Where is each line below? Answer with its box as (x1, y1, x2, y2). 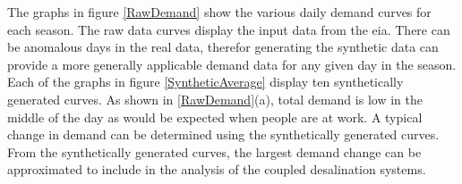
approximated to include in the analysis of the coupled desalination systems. (7, 160, 426, 179)
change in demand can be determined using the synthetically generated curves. (7, 125, 440, 144)
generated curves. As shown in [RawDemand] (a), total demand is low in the (7, 89, 423, 108)
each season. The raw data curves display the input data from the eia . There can (7, 20, 450, 38)
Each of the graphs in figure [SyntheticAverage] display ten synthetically (7, 72, 404, 91)
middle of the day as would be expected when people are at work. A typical (7, 107, 423, 126)
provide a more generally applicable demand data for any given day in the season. (7, 54, 457, 73)
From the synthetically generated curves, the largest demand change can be (7, 142, 422, 161)
